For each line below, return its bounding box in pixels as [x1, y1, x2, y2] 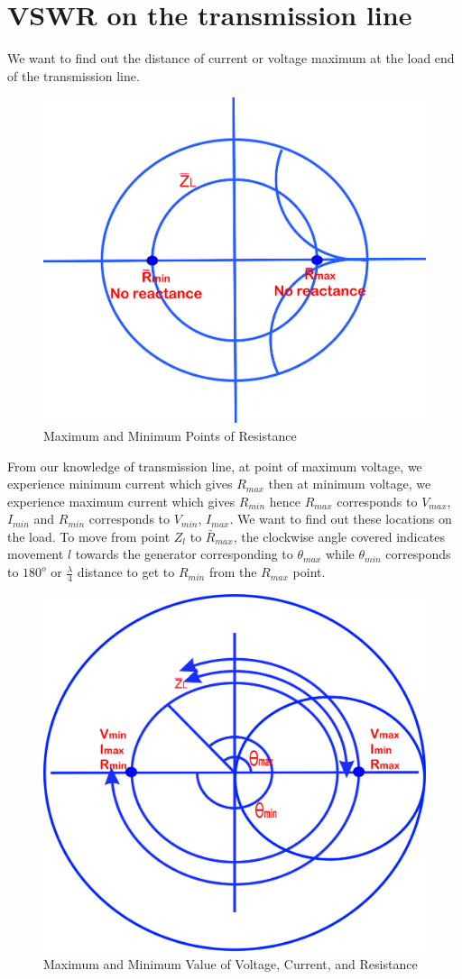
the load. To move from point [7, 526, 171, 545]
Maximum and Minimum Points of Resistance [43, 425, 297, 444]
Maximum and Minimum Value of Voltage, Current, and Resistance [43, 954, 418, 973]
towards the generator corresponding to [75, 544, 293, 563]
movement [7, 544, 64, 563]
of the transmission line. [7, 66, 140, 85]
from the [208, 563, 257, 581]
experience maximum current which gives [7, 491, 236, 510]
